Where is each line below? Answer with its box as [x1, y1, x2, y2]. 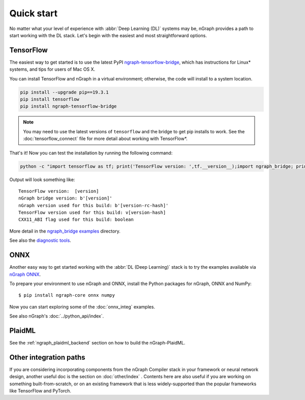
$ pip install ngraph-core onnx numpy [18, 293, 115, 298]
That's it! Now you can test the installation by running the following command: [9, 150, 173, 156]
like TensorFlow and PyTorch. [9, 388, 71, 394]
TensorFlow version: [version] [18, 188, 99, 194]
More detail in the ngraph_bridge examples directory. [9, 228, 120, 234]
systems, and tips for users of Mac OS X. [9, 66, 96, 72]
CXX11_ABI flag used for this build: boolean [18, 217, 134, 222]
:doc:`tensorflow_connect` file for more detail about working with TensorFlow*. [23, 135, 188, 142]
